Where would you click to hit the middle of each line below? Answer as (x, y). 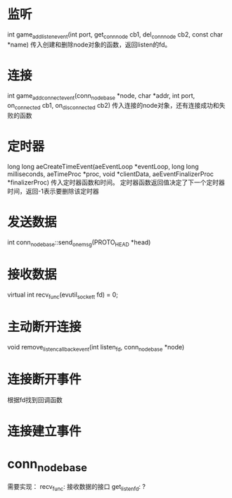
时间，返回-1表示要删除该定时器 (53, 192)
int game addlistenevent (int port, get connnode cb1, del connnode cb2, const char (115, 35)
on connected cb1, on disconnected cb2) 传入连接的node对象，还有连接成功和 (113, 106)
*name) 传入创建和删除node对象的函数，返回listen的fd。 (89, 44)
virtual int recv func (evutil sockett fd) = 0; (63, 295)
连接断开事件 (45, 379)
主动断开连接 (45, 326)
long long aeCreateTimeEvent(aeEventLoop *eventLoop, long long (103, 167)
